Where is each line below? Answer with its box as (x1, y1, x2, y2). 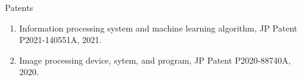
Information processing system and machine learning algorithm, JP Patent (19, 21, 298, 34)
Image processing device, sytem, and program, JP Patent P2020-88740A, (19, 53, 291, 66)
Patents (5, 1, 33, 13)
